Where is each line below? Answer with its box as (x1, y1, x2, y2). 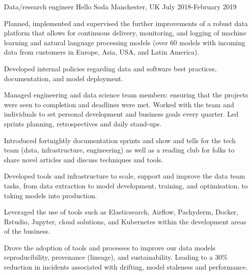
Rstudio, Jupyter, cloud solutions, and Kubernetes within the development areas (4, 216, 247, 226)
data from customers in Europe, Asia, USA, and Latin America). (4, 47, 199, 57)
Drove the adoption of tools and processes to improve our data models (4, 242, 216, 252)
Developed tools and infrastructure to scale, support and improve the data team (4, 171, 245, 181)
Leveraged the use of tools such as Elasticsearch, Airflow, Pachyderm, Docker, (4, 207, 238, 217)
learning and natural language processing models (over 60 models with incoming (4, 37, 246, 47)
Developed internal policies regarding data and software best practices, (4, 63, 217, 73)
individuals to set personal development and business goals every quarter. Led (4, 109, 239, 119)
